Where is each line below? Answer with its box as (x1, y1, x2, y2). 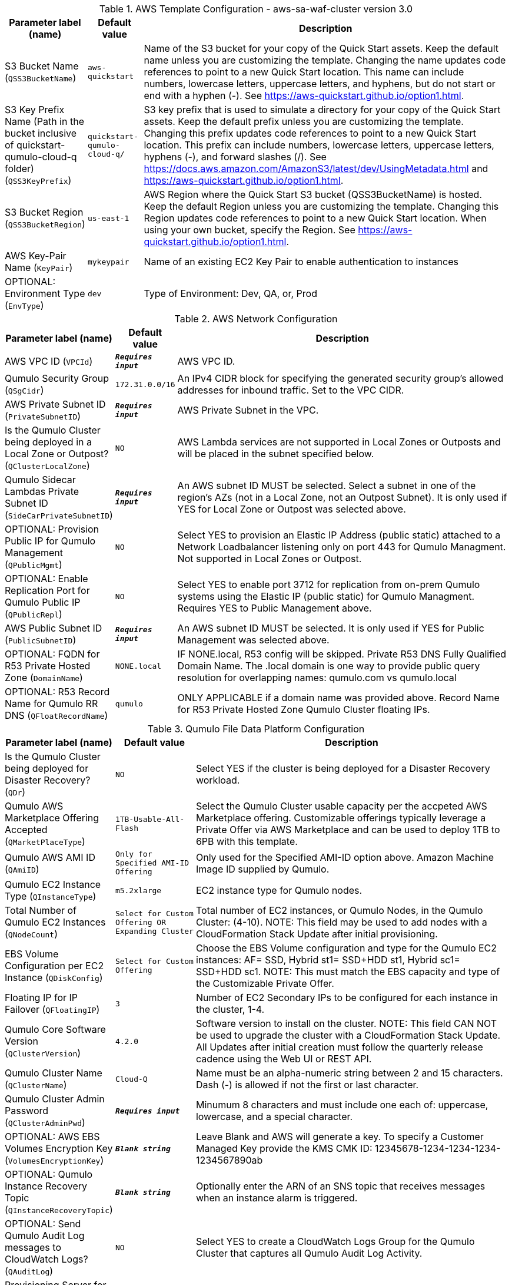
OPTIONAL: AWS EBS (5, 1131, 100, 1142)
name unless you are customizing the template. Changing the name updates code (144, 54, 506, 66)
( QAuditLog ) (5, 1265, 54, 1277)
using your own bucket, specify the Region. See (144, 224, 355, 236)
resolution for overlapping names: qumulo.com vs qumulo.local (177, 672, 457, 683)
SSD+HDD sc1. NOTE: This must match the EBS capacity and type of (195, 966, 500, 977)
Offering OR (115, 917, 166, 927)
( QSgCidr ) (5, 384, 44, 396)
